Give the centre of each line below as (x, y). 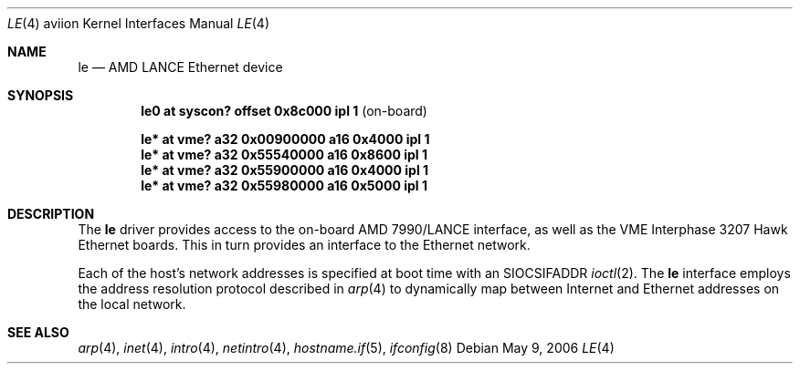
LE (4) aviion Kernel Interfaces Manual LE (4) (139, 23)
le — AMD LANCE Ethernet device (180, 67)
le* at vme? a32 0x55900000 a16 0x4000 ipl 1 (285, 170)
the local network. (132, 304)
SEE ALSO (38, 332)
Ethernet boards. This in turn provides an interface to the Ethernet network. (304, 245)
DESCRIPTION (51, 214)
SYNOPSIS (41, 95)
